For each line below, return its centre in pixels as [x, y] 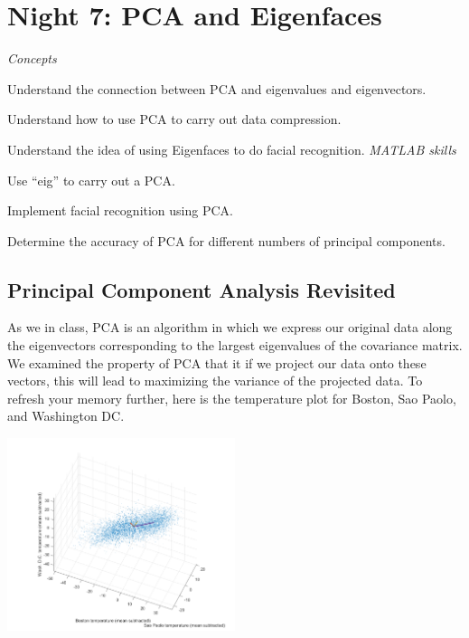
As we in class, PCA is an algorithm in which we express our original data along [230, 327]
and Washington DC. [66, 416]
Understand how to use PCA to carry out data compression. [174, 119]
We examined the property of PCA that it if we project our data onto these [217, 362]
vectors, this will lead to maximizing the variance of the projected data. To [215, 381]
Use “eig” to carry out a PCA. [91, 180]
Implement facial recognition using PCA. [120, 210]
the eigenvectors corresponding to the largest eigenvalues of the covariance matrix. [235, 345]
